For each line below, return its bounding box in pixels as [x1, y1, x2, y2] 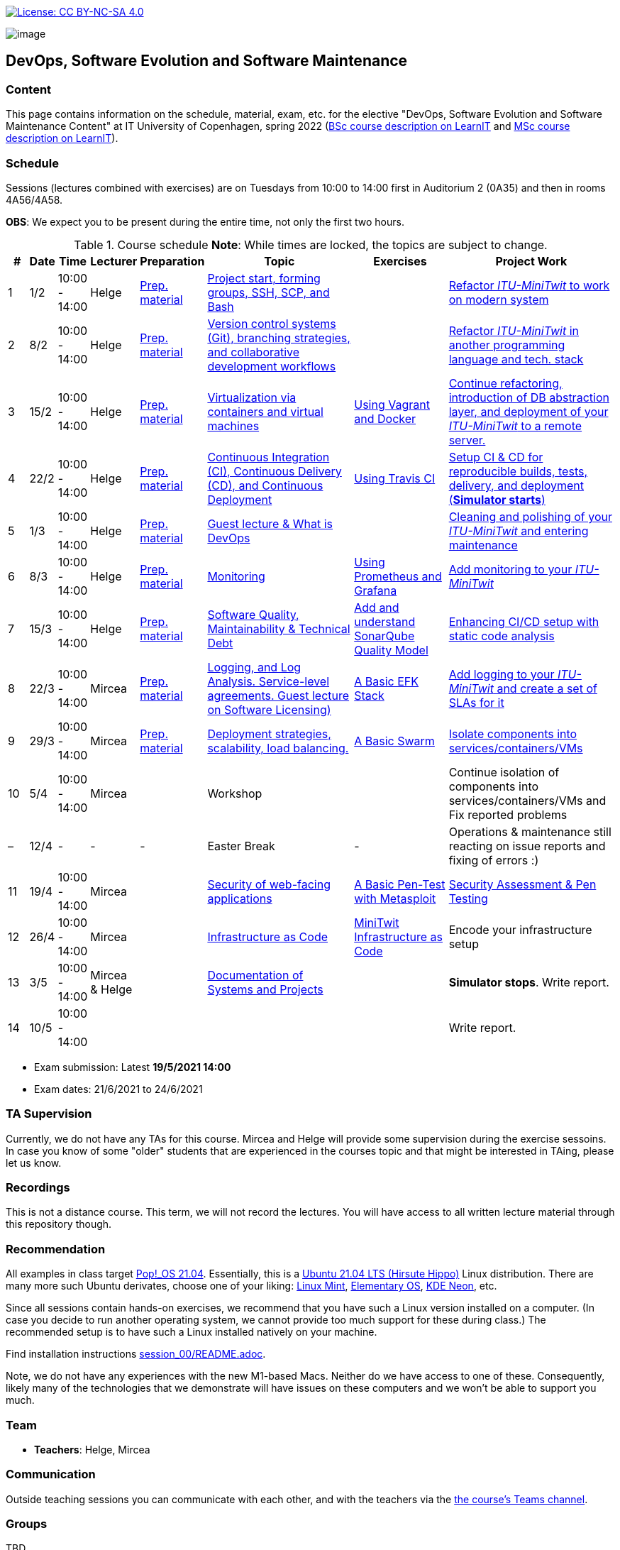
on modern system [448, 292, 549, 307]
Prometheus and [354, 568, 442, 583]
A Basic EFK [354, 674, 419, 688]
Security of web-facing [207, 876, 331, 891]
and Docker [354, 411, 416, 426]
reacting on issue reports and [448, 838, 606, 853]
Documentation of [207, 967, 304, 982]
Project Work [495, 253, 568, 268]
